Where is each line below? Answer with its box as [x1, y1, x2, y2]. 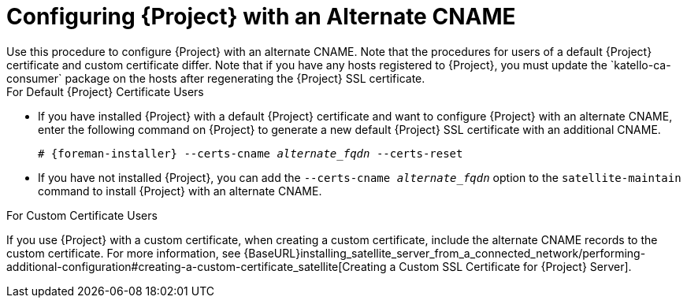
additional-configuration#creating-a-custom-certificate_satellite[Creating [6, 259, 387, 273]
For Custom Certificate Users [6, 208, 158, 222]
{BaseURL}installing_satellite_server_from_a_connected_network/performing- [243, 246, 646, 260]
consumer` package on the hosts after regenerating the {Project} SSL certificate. [6, 71, 425, 85]
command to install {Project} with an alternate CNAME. [38, 184, 322, 198]
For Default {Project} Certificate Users [6, 84, 204, 98]
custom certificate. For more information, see [6, 246, 241, 260]
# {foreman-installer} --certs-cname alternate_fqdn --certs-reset [38, 146, 463, 160]
